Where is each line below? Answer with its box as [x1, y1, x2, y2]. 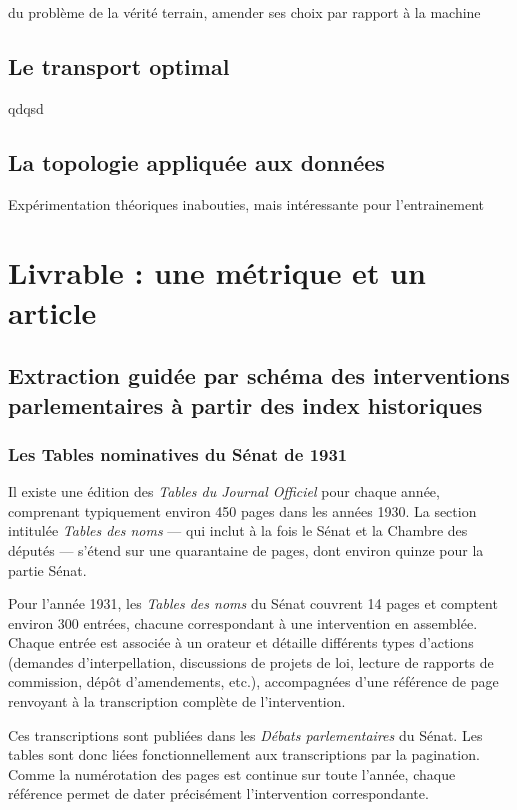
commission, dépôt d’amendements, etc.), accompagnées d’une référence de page [8, 671, 499, 692]
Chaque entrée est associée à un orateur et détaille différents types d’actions [8, 632, 474, 653]
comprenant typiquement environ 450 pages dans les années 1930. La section [8, 500, 477, 521]
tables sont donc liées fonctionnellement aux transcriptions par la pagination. [8, 744, 480, 765]
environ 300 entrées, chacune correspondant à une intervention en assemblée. [8, 612, 478, 633]
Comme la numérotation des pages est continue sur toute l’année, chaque [8, 763, 456, 784]
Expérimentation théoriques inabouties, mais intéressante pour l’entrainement [8, 193, 485, 214]
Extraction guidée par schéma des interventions [8, 360, 510, 391]
